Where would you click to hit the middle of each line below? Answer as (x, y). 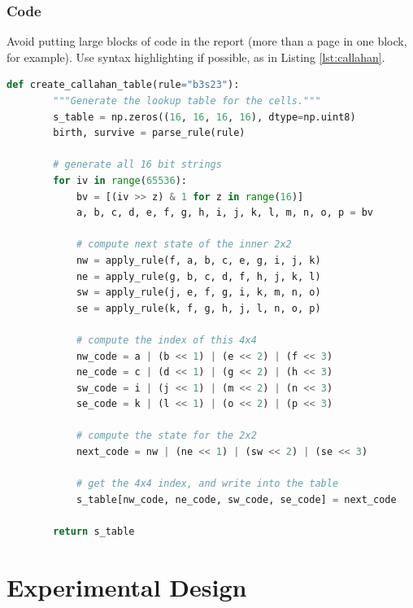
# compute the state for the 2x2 (166, 436)
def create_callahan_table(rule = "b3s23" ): (123, 85)
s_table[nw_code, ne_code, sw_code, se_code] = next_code (236, 499)
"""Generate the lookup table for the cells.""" (187, 101)
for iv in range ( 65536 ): (120, 180)
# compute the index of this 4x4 (166, 340)
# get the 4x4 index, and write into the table (207, 484)
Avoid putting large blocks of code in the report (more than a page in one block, (207, 41)
